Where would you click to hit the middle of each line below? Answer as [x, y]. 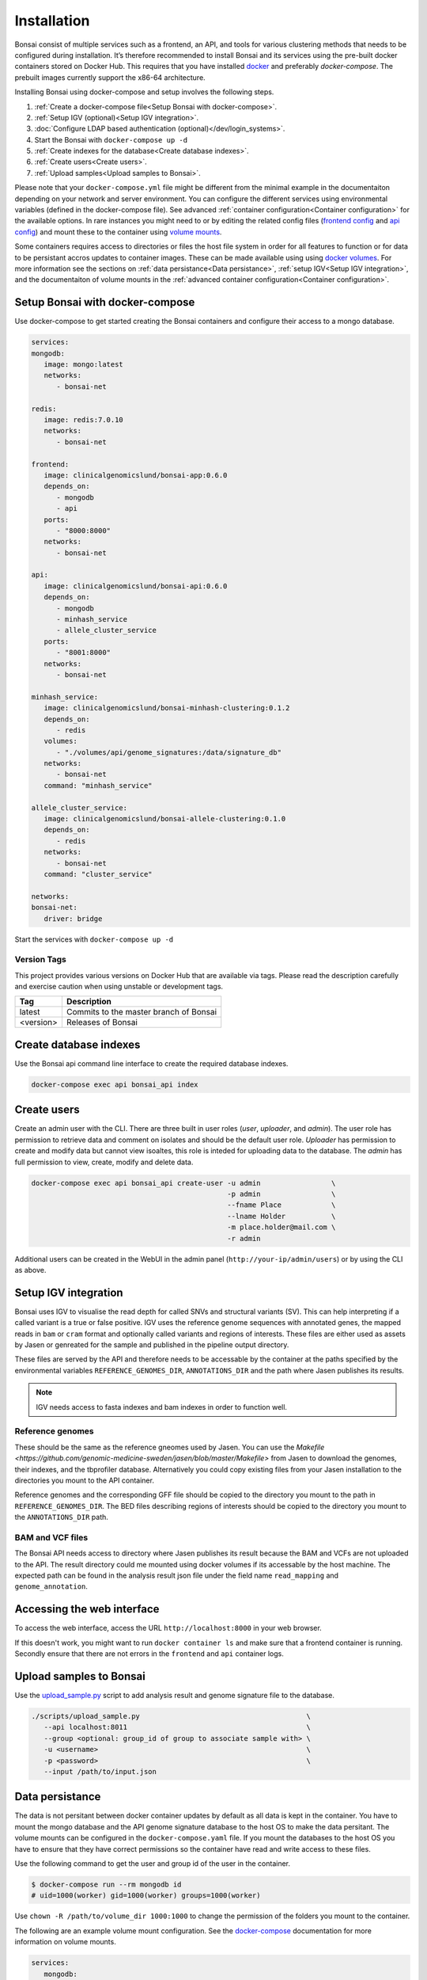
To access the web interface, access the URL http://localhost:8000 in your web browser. [168, 1628]
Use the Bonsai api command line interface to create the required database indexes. [151, 1063]
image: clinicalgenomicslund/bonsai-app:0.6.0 [136, 475]
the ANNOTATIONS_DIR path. [61, 1517]
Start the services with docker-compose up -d [94, 939]
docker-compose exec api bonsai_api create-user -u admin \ [183, 1183]
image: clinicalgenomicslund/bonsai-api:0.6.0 [136, 586]
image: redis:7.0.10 [84, 419]
